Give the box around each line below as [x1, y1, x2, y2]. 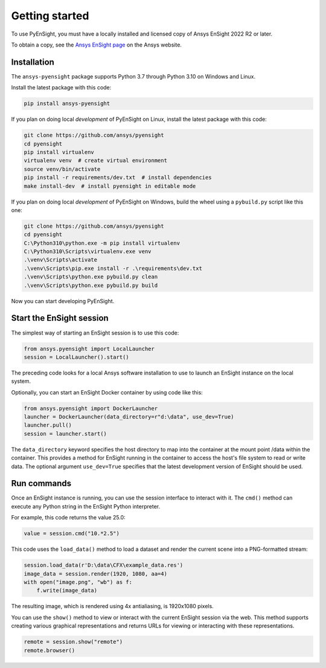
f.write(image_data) [36, 587, 98, 594]
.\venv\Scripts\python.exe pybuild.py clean [24, 274, 158, 280]
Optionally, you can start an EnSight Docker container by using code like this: [11, 388, 203, 396]
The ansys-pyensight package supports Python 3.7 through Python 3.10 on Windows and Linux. [11, 72, 256, 80]
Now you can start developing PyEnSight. [11, 297, 115, 304]
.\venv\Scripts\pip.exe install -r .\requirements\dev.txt [24, 265, 202, 272]
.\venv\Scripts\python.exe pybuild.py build [24, 281, 158, 289]
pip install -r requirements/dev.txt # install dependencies [24, 174, 212, 181]
